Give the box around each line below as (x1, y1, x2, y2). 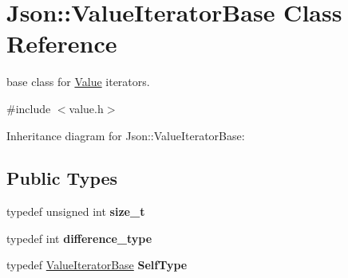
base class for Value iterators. (6, 73, 150, 90)
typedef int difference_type (6, 229, 152, 246)
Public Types (6, 166, 118, 190)
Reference (6, 27, 117, 60)
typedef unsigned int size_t (6, 203, 145, 220)
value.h (69, 100, 104, 116)
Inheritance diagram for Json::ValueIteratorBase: (6, 127, 245, 143)
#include (6, 100, 51, 116)
